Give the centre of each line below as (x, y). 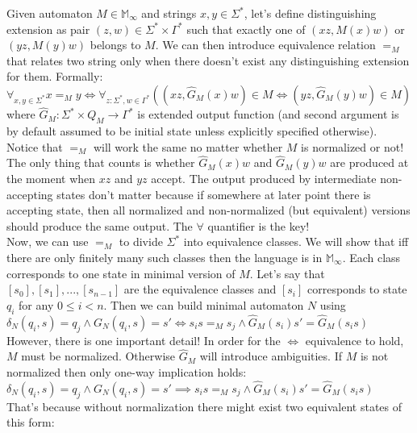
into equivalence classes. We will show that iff (296, 241)
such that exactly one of (246, 29)
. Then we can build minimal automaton (204, 304)
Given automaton (50, 13)
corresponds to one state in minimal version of (121, 273)
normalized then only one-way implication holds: (127, 371)
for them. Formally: (55, 76)
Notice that (35, 146)
